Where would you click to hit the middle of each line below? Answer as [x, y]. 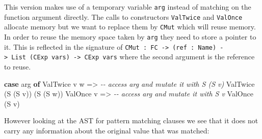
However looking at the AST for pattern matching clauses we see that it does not [131, 120]
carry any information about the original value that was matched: [107, 130]
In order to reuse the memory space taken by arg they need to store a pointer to [130, 36]
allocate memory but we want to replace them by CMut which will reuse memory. [130, 27]
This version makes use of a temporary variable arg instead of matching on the [128, 7]
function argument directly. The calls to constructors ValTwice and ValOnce [123, 16]
